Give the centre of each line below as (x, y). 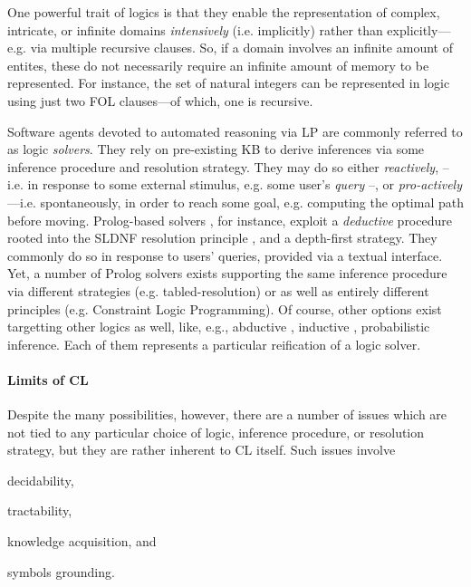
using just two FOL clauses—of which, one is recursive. (160, 100)
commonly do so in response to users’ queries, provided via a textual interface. (225, 255)
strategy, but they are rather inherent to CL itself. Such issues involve (202, 450)
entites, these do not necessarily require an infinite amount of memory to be (218, 65)
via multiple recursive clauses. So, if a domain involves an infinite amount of (241, 48)
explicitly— (419, 29)
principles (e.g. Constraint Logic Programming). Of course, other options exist (225, 308)
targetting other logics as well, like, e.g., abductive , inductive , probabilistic (219, 327)
